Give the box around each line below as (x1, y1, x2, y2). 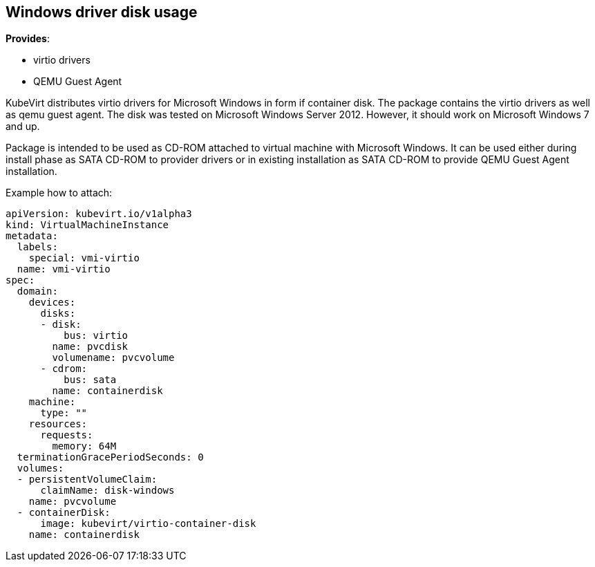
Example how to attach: (6, 187, 113, 199)
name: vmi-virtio (17, 263, 111, 275)
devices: (28, 297, 76, 308)
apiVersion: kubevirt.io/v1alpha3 (6, 208, 192, 220)
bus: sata (64, 374, 117, 386)
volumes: (17, 463, 64, 474)
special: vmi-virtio (28, 252, 140, 264)
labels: (17, 241, 58, 253)
